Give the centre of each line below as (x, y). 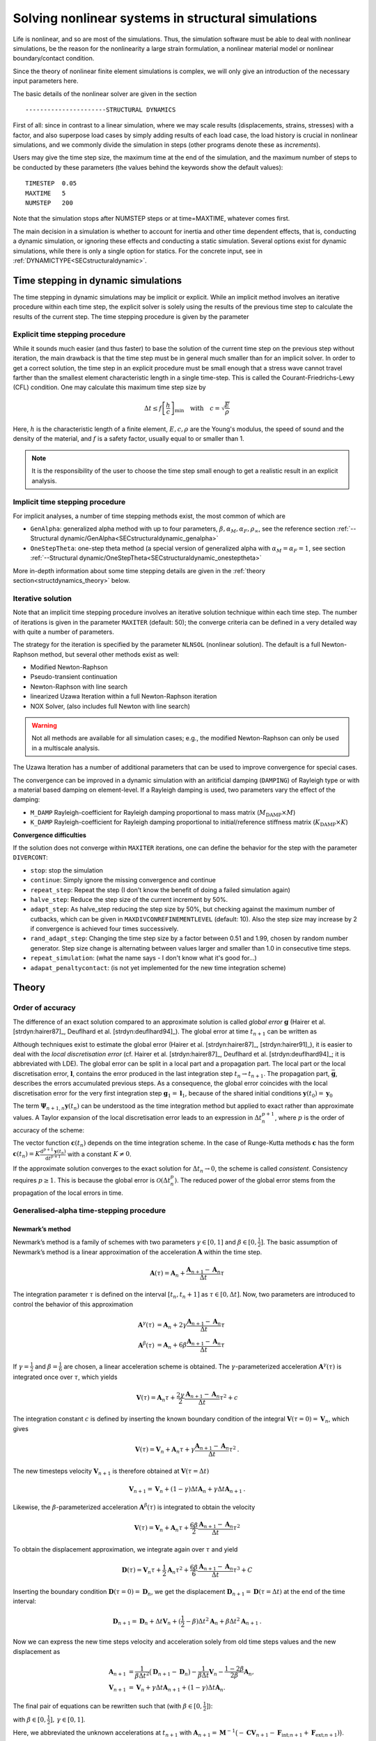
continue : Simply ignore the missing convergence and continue (123, 880)
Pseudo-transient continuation (74, 677)
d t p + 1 (53, 1157)
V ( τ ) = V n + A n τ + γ (165, 1451)
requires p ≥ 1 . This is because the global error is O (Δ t (92, 1180)
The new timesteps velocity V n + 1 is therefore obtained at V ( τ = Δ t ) (111, 1471)
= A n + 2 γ (172, 1326)
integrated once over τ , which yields (65, 1377)
